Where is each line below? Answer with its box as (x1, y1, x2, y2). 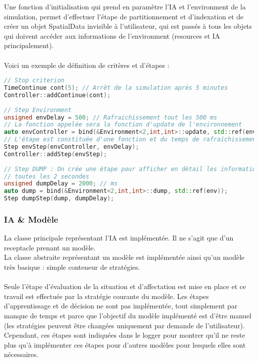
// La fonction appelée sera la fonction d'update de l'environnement (4, 121, 242, 128)
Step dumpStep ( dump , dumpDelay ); (4, 195, 114, 202)
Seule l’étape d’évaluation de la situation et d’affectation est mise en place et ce (4, 281, 246, 292)
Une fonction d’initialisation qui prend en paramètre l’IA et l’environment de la (4, 1, 246, 11)
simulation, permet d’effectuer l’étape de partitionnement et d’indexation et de (4, 11, 244, 21)
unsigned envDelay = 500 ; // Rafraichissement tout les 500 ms (4, 114, 217, 121)
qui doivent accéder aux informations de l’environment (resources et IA (4, 30, 220, 41)
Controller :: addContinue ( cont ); (4, 91, 111, 99)
